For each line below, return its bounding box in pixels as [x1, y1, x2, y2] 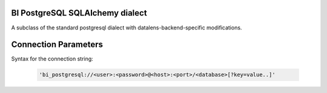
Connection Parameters [11, 40, 103, 50]
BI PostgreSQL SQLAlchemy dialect [11, 8, 148, 18]
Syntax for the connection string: [11, 55, 93, 62]
